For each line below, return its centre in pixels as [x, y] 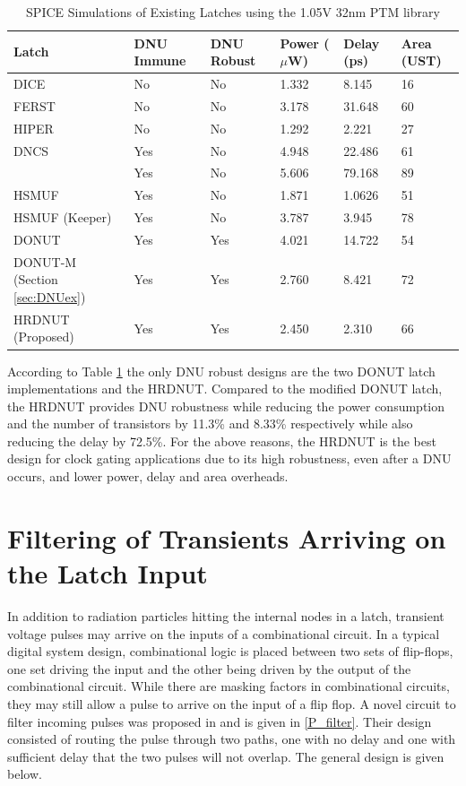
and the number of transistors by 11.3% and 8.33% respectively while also [210, 423]
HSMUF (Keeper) [63, 217]
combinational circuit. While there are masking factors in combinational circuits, [229, 686]
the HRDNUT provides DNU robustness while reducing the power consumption [226, 406]
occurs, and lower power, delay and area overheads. [148, 476]
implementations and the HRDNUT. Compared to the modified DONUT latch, [225, 389]
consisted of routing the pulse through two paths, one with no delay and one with [232, 739]
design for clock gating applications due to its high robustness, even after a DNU [229, 458]
